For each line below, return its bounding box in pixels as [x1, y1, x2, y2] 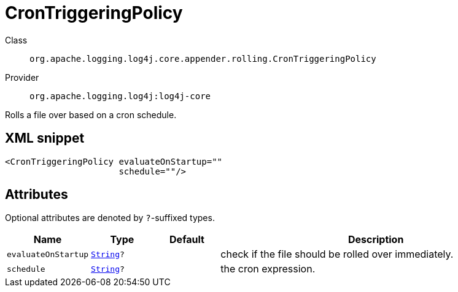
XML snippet [5, 130, 85, 146]
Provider [5, 72, 39, 83]
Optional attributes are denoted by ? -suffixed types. [5, 212, 215, 223]
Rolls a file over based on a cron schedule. [5, 109, 177, 120]
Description [347, 233, 404, 246]
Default [169, 233, 204, 246]
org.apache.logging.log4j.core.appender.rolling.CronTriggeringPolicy [29, 53, 376, 64]
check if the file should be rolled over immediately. [220, 248, 454, 261]
